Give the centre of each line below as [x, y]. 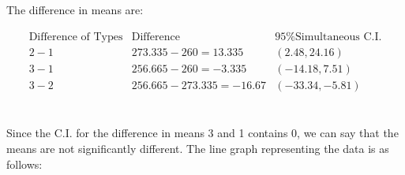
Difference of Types [76, 37]
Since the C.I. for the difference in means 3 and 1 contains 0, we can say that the [202, 133]
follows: [24, 164]
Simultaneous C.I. [338, 37]
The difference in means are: [75, 9]
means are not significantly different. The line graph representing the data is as [198, 148]
